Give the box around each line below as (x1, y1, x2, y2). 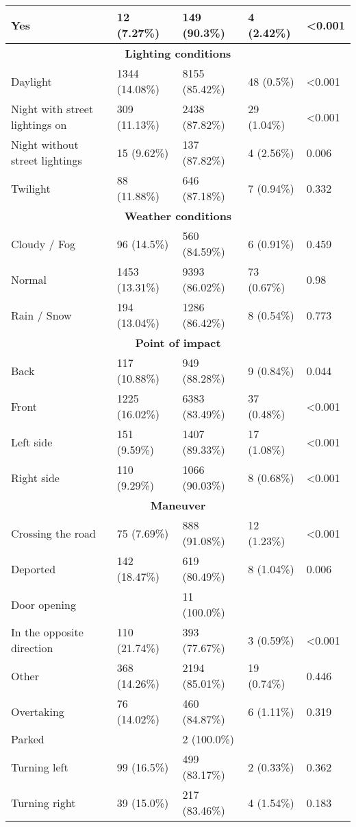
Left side (11, 433, 53, 450)
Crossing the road (11, 525, 96, 541)
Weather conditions (124, 208, 232, 224)
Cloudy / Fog (11, 235, 76, 252)
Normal (11, 271, 47, 287)
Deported (11, 560, 56, 577)
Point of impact (135, 335, 221, 350)
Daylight (11, 73, 52, 89)
